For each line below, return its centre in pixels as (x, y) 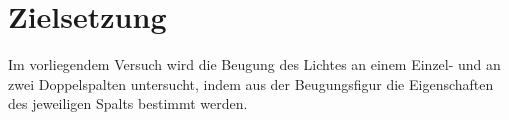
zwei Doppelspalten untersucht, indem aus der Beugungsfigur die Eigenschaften (251, 83)
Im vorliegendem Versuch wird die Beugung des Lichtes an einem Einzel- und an (254, 64)
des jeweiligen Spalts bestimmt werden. (128, 103)
